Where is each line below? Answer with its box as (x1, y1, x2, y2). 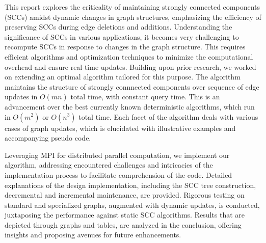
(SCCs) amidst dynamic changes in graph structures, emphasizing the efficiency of (5, 11, 261, 22)
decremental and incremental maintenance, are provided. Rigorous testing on (5, 190, 245, 200)
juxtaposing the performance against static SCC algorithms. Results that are (5, 209, 245, 220)
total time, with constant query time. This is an (70, 91, 220, 102)
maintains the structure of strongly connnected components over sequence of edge (5, 81, 259, 92)
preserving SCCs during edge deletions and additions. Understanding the (5, 21, 232, 32)
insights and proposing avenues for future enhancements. (5, 229, 181, 240)
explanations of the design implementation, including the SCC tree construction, (5, 179, 256, 190)
